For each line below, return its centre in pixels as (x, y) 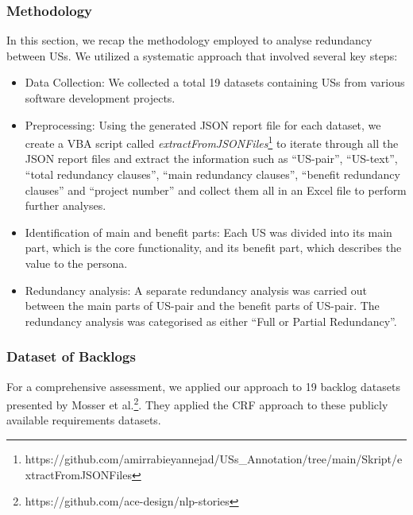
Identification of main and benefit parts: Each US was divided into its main (208, 232)
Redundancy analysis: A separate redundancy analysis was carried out (196, 290)
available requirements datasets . (84, 420)
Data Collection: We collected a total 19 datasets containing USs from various (215, 82)
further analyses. (66, 205)
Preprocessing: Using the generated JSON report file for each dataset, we (203, 124)
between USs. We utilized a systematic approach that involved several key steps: (202, 55)
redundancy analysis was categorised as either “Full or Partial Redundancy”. (211, 321)
